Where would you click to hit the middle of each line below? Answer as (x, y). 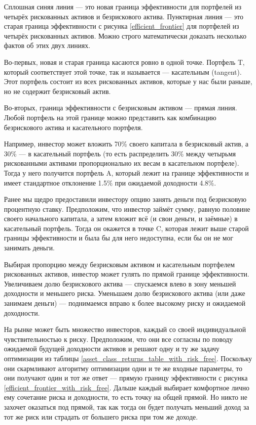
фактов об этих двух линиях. (47, 45)
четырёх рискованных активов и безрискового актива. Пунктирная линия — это (124, 16)
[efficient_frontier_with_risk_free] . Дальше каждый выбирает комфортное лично (127, 387)
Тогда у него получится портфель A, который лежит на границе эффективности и (127, 172)
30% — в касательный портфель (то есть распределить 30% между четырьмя (120, 153)
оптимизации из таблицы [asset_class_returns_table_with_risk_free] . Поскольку (128, 358)
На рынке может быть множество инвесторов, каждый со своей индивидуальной (125, 329)
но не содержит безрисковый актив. (57, 91)
